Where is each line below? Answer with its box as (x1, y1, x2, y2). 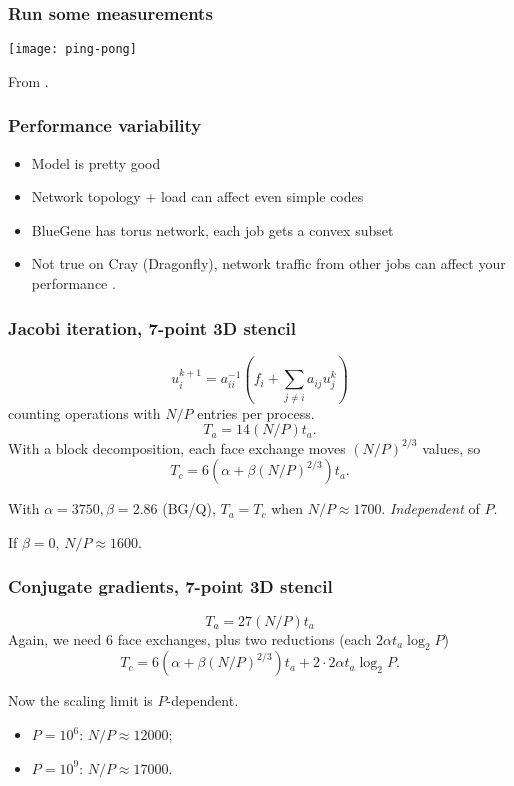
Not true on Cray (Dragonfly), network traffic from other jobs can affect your (31, 253, 506, 274)
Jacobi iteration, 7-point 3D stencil (8, 315, 296, 340)
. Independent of (381, 498, 480, 519)
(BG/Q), (162, 498, 216, 519)
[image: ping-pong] (8, 42, 137, 57)
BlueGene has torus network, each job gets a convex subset (31, 219, 394, 240)
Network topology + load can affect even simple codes (31, 186, 364, 207)
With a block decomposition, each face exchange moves (8, 437, 346, 458)
